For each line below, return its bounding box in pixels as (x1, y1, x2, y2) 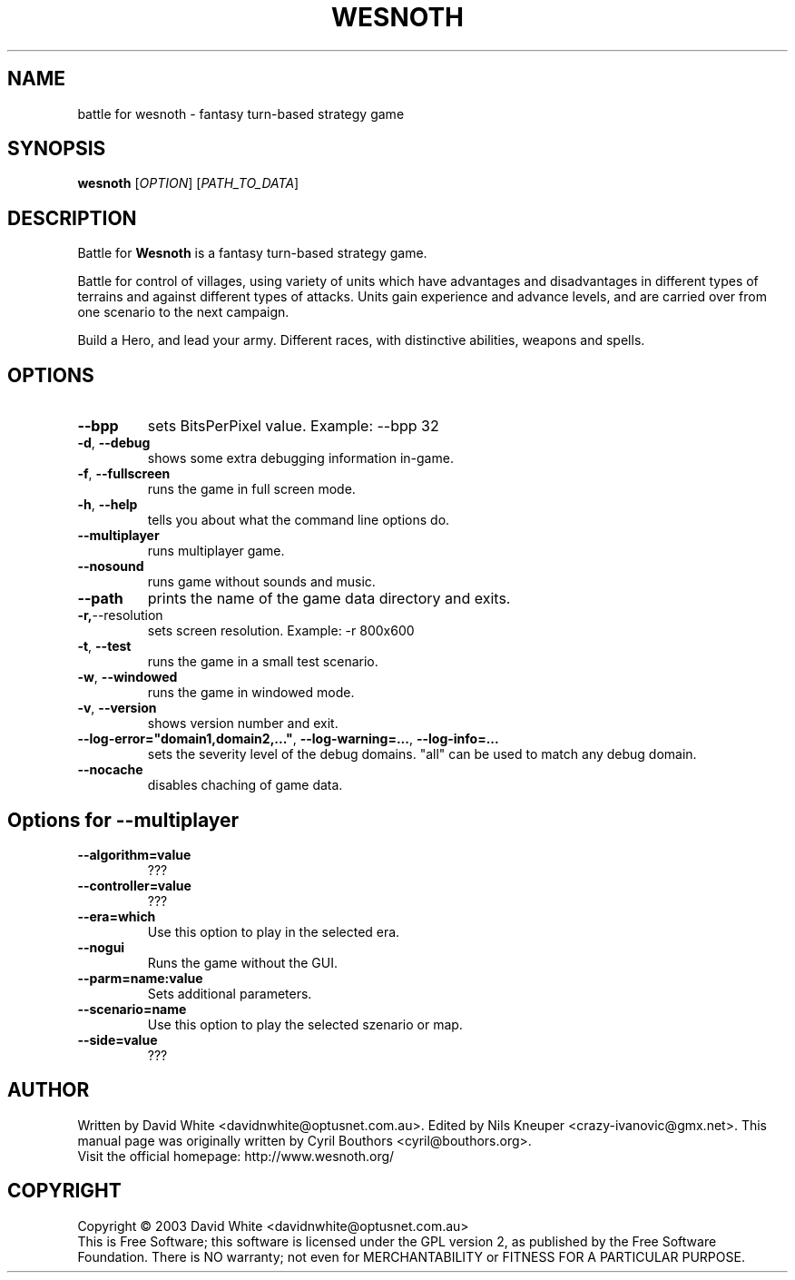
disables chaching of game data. (147, 777, 343, 793)
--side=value (77, 1031, 158, 1048)
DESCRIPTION (7, 206, 137, 230)
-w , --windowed (77, 669, 178, 685)
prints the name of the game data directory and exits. (147, 589, 511, 608)
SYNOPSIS (7, 137, 106, 161)
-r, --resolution (77, 607, 163, 624)
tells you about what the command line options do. (147, 512, 450, 528)
